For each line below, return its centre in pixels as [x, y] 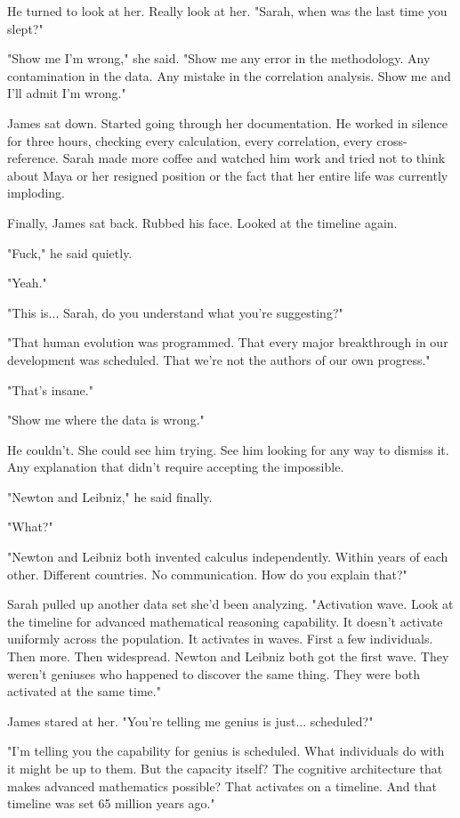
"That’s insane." [50, 389]
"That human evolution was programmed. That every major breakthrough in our [228, 342]
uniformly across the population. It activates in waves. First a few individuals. [220, 639]
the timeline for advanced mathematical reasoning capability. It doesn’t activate [225, 621]
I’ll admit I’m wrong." [67, 93]
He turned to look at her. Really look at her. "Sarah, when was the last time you [227, 11]
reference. [33, 158]
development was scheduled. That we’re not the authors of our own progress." [219, 359]
